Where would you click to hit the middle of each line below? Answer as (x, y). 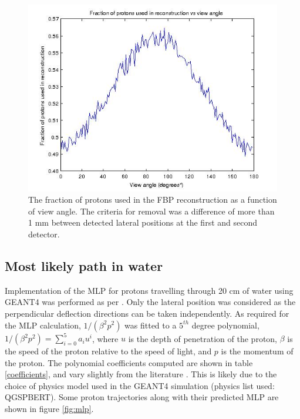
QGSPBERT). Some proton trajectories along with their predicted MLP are (142, 397)
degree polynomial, (225, 325)
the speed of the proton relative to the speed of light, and (108, 351)
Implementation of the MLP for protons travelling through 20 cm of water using (149, 290)
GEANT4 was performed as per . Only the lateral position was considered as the (150, 302)
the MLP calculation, (43, 325)
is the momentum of (257, 351)
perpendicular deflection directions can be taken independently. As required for (147, 313)
